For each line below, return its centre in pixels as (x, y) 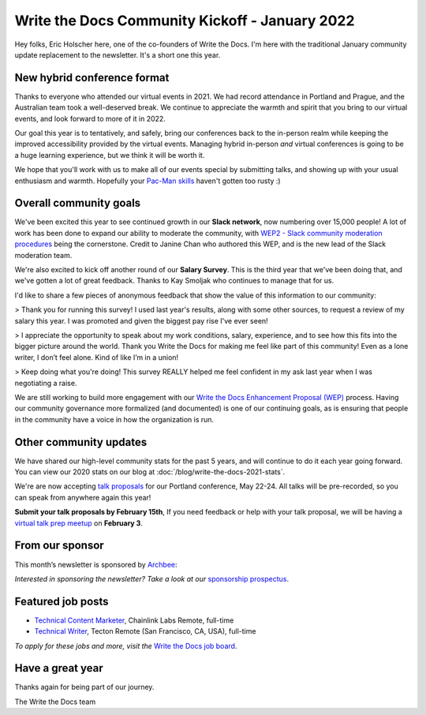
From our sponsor (59, 546)
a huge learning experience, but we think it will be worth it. (110, 155)
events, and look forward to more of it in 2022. (90, 118)
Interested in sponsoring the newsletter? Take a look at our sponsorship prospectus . (152, 578)
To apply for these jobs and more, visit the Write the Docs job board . (126, 646)
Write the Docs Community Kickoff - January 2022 (185, 21)
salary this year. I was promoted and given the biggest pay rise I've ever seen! (141, 320)
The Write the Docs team (55, 702)
